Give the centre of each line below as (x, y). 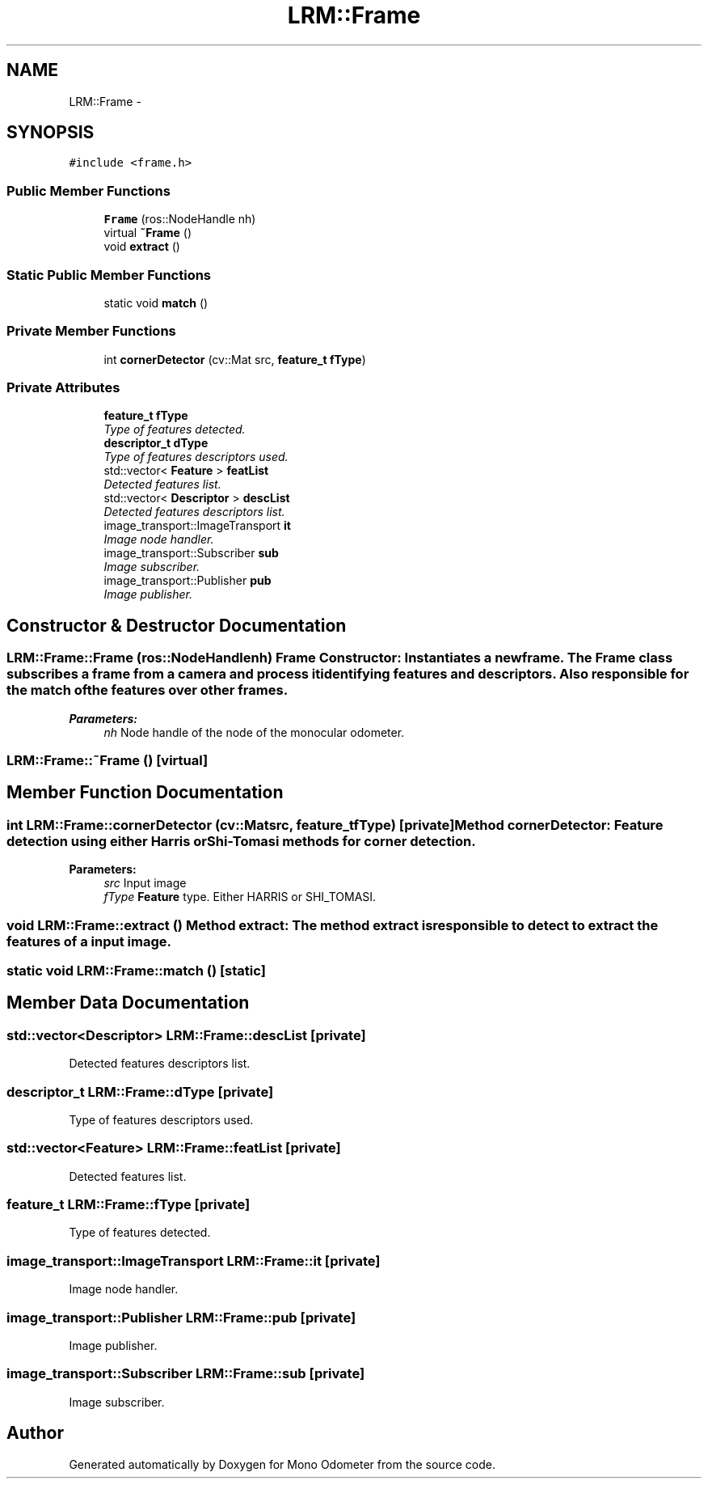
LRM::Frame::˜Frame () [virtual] (107, 761)
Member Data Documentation (128, 1003)
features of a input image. (89, 941)
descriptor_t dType (156, 443)
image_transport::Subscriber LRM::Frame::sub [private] (186, 1374)
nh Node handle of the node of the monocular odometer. (254, 732)
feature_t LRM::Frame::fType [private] (129, 1205)
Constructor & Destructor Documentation (177, 625)
